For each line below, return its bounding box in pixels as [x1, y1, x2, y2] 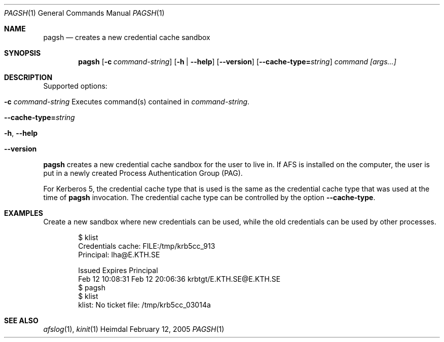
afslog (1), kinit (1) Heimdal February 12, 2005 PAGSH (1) [43, 325, 225, 333]
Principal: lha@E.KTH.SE [78, 250, 160, 259]
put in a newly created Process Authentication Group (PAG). [43, 169, 243, 177]
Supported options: [43, 82, 107, 90]
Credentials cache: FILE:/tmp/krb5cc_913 [78, 242, 215, 250]
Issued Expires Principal [78, 266, 158, 275]
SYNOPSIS [4, 49, 41, 57]
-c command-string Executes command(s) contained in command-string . [4, 97, 250, 106]
